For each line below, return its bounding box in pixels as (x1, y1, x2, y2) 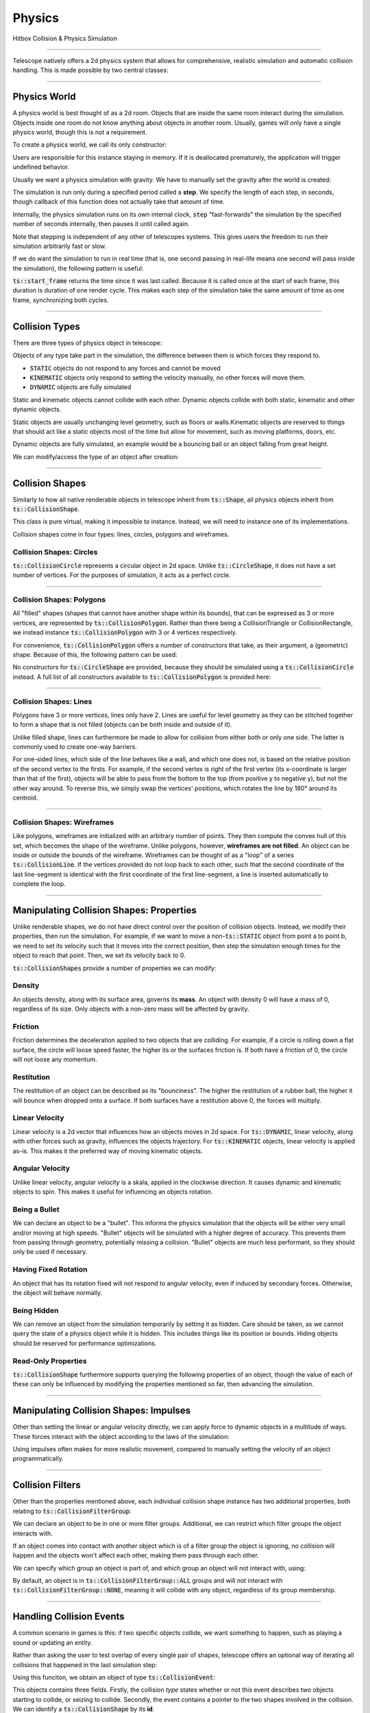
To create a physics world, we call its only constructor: (12, 140, 167, 149)
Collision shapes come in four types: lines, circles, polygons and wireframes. (12, 530, 230, 538)
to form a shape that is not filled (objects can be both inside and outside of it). (12, 720, 232, 729)
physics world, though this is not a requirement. (12, 128, 147, 136)
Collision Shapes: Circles (12, 547, 98, 556)
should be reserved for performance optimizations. (12, 1339, 157, 1347)
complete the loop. (12, 880, 66, 888)
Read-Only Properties (12, 1356, 87, 1366)
